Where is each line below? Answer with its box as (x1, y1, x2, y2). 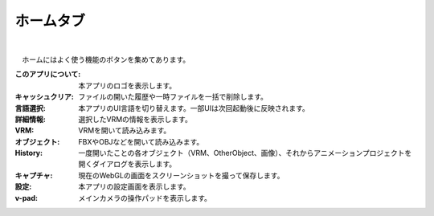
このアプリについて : (14, 69, 81, 79)
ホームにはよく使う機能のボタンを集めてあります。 (21, 55, 190, 64)
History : (14, 149, 43, 158)
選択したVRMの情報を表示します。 (78, 114, 192, 124)
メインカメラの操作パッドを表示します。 (78, 193, 212, 202)
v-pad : (14, 193, 38, 202)
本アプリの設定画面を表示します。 (78, 181, 190, 192)
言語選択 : (14, 103, 46, 112)
